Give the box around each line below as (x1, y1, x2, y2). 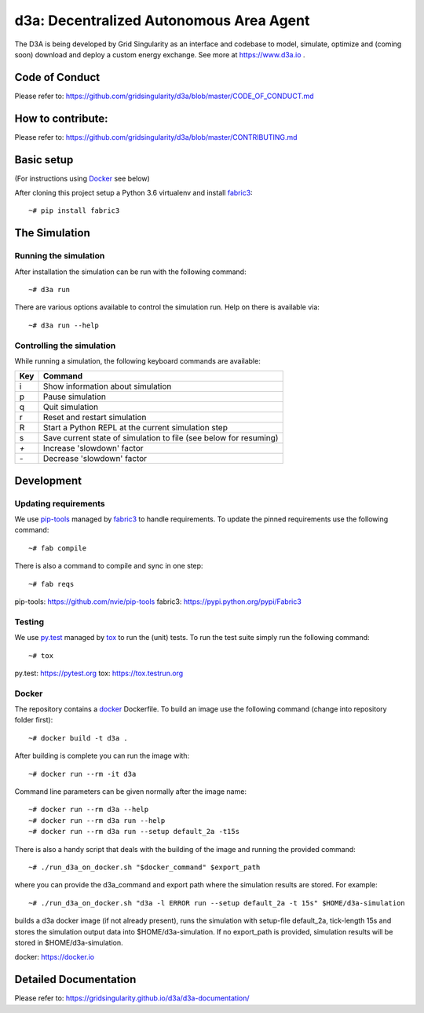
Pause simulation (42, 391, 106, 402)
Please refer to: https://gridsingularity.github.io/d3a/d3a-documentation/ (14, 993, 250, 1003)
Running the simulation (14, 251, 105, 261)
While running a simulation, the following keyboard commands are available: (14, 356, 261, 365)
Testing (14, 616, 45, 627)
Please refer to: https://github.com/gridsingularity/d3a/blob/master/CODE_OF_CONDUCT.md (14, 91, 314, 101)
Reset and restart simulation (42, 412, 147, 423)
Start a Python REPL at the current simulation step (42, 422, 228, 433)
